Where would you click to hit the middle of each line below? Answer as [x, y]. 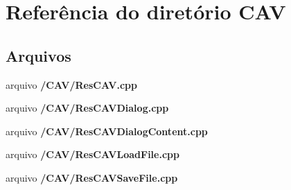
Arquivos [38, 55]
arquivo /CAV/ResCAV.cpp [71, 84]
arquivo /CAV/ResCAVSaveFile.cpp [92, 177]
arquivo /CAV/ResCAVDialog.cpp [87, 108]
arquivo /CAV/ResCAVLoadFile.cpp [92, 154]
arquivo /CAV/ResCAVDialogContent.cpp [107, 131]
